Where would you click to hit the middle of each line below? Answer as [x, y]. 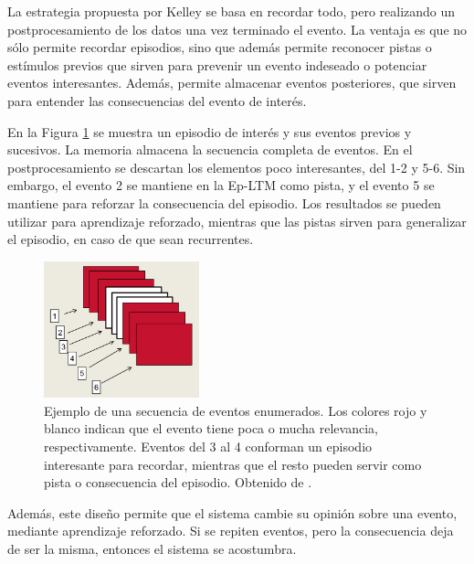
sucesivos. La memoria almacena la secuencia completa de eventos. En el [210, 149]
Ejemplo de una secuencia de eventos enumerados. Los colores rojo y [236, 410]
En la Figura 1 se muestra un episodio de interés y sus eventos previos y [210, 131]
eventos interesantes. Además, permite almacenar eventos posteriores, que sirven [232, 83]
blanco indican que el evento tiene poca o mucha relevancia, [211, 428]
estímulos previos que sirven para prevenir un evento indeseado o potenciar [217, 64]
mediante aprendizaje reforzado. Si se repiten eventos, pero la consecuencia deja [231, 531]
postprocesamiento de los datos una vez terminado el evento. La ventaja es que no [237, 29]
